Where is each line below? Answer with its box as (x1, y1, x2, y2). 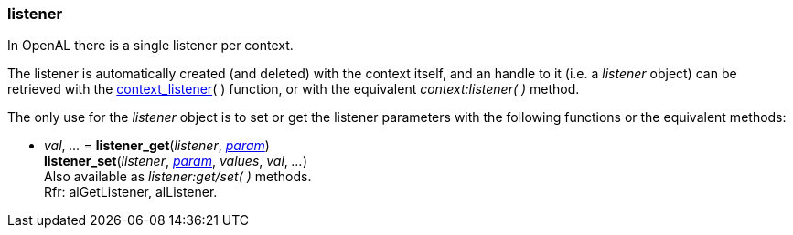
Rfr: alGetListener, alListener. (44, 184, 218, 200)
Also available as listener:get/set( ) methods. (44, 169, 312, 185)
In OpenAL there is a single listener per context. (7, 37, 294, 54)
